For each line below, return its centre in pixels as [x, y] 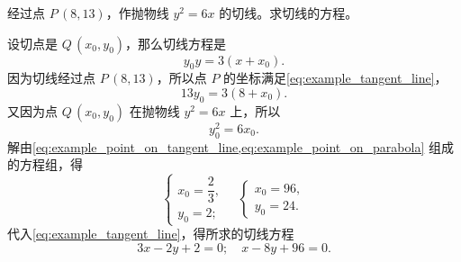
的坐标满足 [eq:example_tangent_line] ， [335, 78]
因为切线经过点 [51, 78]
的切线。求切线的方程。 [289, 13]
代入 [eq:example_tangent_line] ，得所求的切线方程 [151, 234]
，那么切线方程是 [176, 43]
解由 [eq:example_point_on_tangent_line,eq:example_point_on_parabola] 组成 [230, 146]
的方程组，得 [45, 164]
